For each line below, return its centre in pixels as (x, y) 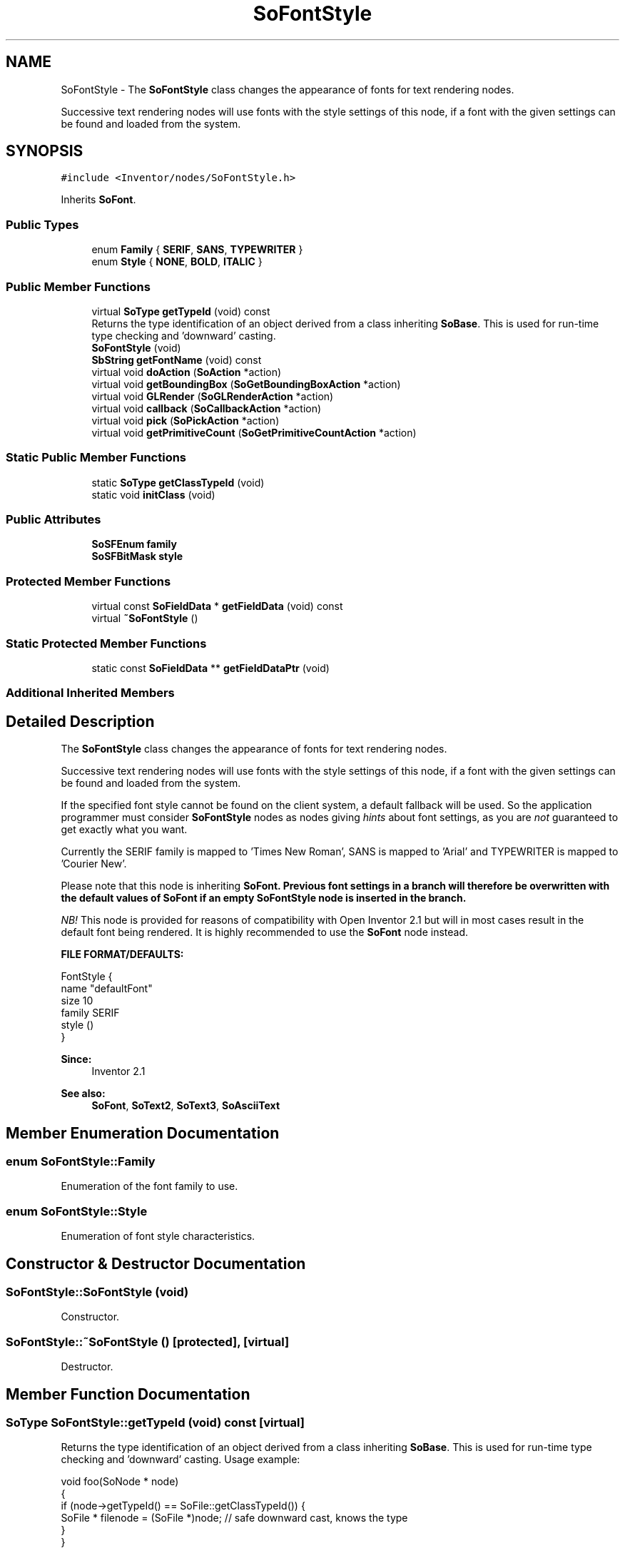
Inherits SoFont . (98, 200)
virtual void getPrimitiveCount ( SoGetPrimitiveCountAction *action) (254, 432)
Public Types (42, 224)
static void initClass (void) (153, 494)
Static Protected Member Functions (106, 643)
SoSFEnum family (134, 544)
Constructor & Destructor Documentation (156, 1263)
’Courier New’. (94, 864)
